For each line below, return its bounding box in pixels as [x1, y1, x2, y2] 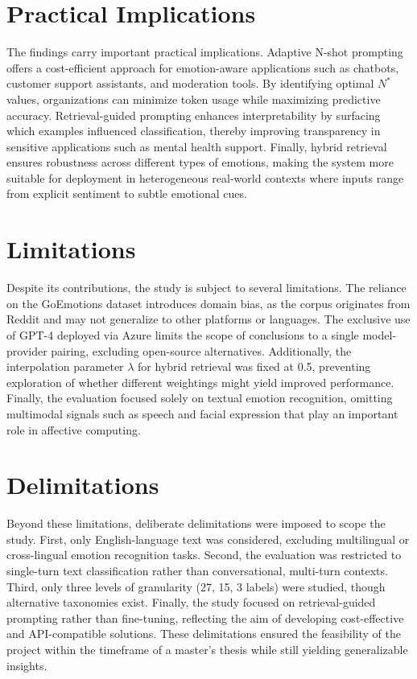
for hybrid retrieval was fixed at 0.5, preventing [138, 358, 371, 375]
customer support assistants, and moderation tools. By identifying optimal [6, 75, 374, 92]
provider [6, 342, 47, 359]
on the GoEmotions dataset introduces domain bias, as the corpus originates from [6, 294, 411, 311]
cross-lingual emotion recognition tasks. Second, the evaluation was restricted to [6, 546, 402, 563]
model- [362, 326, 397, 343]
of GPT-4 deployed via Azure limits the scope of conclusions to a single [6, 326, 359, 343]
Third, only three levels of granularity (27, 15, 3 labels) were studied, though [6, 578, 386, 595]
